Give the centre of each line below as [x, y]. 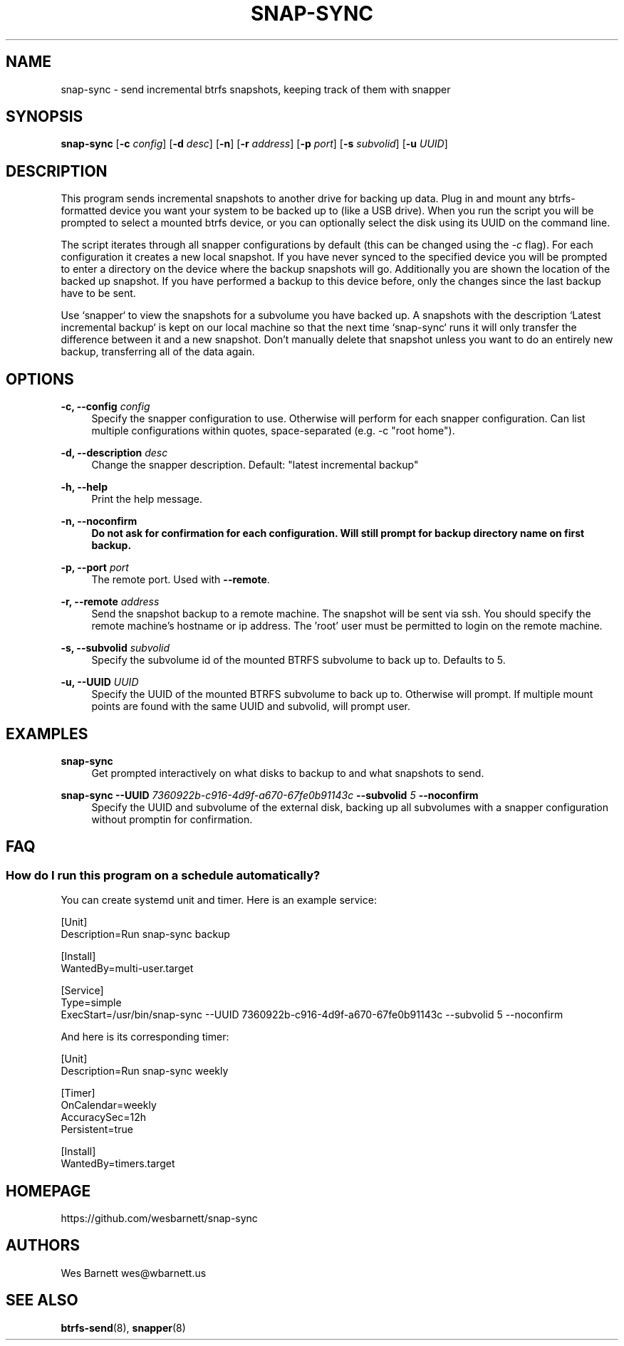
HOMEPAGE [48, 1191]
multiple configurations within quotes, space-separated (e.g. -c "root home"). [273, 431]
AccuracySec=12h [103, 1117]
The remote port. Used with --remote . [181, 580]
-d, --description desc [114, 453]
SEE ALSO [42, 1300]
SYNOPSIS [45, 117]
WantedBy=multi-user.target [127, 969]
